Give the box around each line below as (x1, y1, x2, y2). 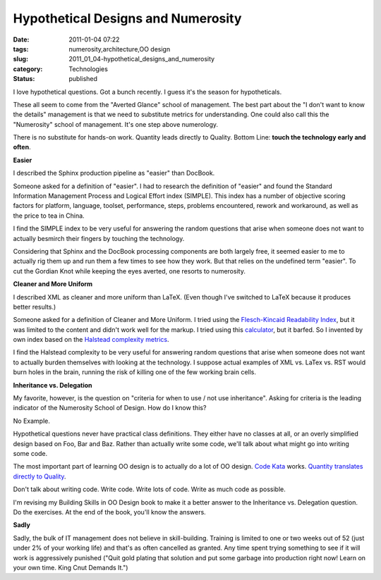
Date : (13, 35, 30, 44)
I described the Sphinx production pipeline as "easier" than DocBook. (13, 169, 215, 178)
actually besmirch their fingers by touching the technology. (13, 234, 185, 242)
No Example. (13, 417, 51, 425)
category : (13, 64, 43, 73)
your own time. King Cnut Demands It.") (13, 563, 128, 572)
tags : (13, 44, 29, 53)
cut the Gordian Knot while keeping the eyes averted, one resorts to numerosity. (13, 266, 246, 275)
